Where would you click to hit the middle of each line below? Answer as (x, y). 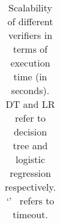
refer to (30, 118)
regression (30, 173)
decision (30, 132)
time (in (30, 76)
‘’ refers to (30, 201)
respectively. (31, 187)
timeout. (30, 214)
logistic (30, 159)
